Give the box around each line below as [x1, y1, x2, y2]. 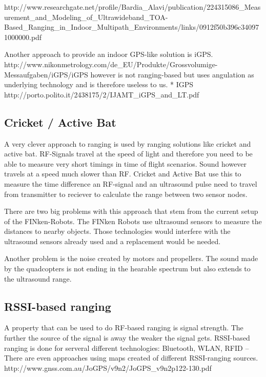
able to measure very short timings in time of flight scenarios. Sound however [4, 158, 247, 169]
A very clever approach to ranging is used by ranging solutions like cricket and [4, 138, 251, 149]
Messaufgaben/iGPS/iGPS [4, 69, 88, 80]
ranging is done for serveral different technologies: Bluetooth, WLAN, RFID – [4, 342, 249, 353]
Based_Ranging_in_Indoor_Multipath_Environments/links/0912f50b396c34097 [4, 22, 259, 32]
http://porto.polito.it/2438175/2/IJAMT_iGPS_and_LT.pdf [4, 89, 199, 100]
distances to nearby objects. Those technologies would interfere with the [4, 226, 231, 236]
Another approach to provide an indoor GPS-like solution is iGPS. [4, 49, 213, 59]
